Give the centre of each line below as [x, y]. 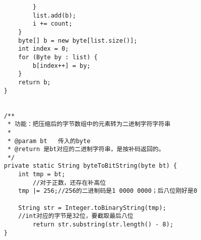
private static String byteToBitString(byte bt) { [90, 166]
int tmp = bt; [42, 174]
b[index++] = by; [61, 66]
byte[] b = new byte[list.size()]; [78, 40]
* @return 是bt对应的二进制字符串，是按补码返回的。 [86, 149]
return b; [35, 82]
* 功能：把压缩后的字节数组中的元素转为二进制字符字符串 [89, 124]
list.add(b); [54, 15]
